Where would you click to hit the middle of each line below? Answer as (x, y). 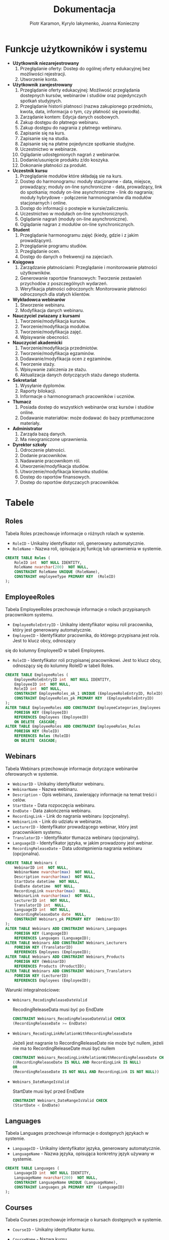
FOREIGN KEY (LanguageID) (41, 933)
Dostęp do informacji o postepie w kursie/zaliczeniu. (74, 208)
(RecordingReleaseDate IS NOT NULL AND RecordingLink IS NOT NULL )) (86, 1072)
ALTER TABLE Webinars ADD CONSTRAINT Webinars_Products (65, 957)
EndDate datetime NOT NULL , (45, 887)
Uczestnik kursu (30, 170)
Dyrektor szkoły (29, 445)
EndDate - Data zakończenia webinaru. (52, 811)
